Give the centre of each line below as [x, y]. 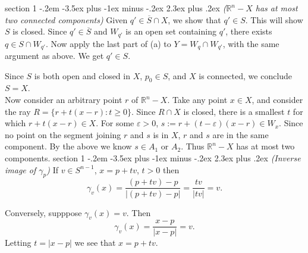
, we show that [194, 19]
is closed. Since [40, 31]
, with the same [251, 43]
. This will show [274, 19]
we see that [95, 243]
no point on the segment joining [63, 134]
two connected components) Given [66, 19]
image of [21, 169]
